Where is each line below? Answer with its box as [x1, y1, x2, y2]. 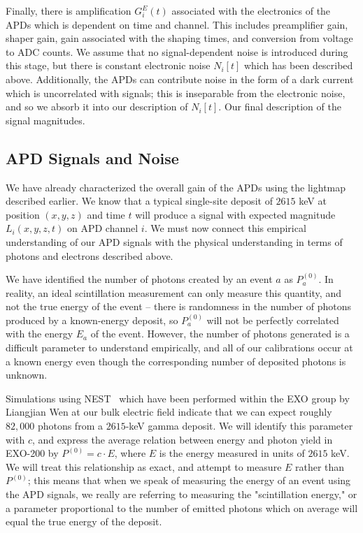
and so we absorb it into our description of [6, 99, 188, 114]
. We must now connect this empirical [144, 221, 306, 235]
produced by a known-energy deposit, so [6, 312, 178, 327]
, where [114, 446, 146, 460]
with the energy [6, 326, 73, 341]
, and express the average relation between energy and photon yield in [31, 432, 333, 446]
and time [87, 207, 125, 221]
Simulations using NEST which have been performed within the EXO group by [6, 390, 350, 405]
